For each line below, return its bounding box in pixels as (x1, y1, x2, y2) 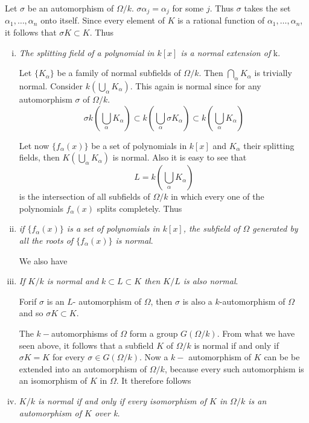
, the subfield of (183, 222, 240, 235)
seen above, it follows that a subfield (19, 339, 154, 351)
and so (19, 307, 43, 319)
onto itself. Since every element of (40, 14, 165, 27)
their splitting (243, 139, 295, 151)
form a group (129, 326, 178, 339)
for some (172, 2, 204, 14)
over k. (94, 406, 120, 419)
